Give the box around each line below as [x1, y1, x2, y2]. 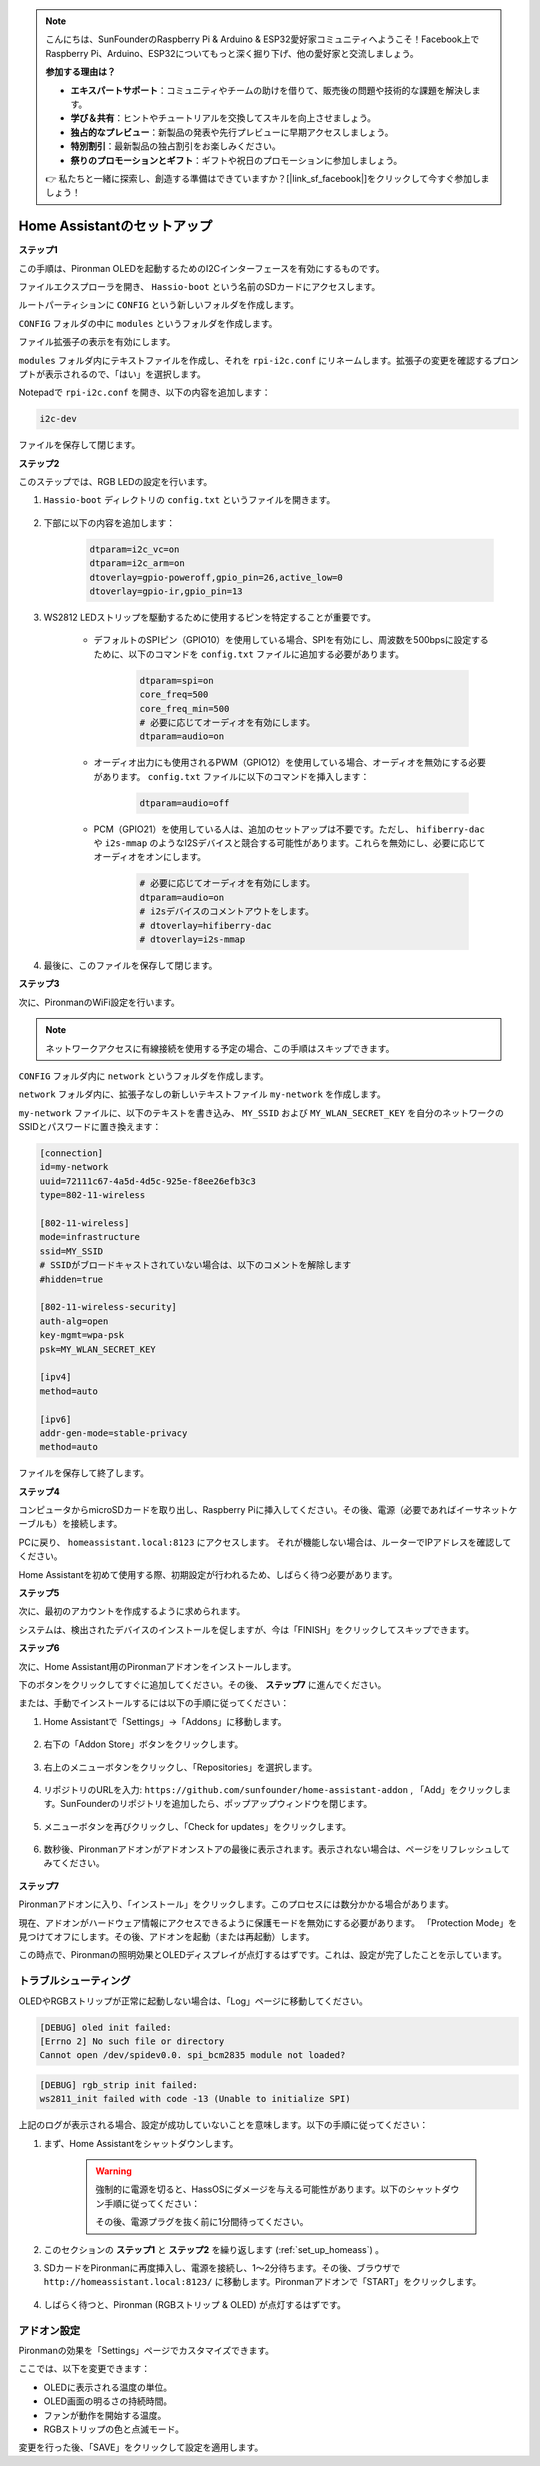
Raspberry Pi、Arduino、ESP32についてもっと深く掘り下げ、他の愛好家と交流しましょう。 [45, 47, 419, 59]
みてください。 [43, 1857, 105, 1869]
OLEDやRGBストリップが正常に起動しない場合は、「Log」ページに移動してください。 [18, 1995, 369, 2007]
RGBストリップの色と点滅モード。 [43, 2423, 185, 2435]
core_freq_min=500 [139, 703, 230, 714]
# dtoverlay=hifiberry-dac [139, 920, 272, 931]
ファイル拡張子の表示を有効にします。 [18, 336, 176, 348]
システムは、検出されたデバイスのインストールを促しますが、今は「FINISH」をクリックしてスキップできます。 [18, 1623, 475, 1635]
